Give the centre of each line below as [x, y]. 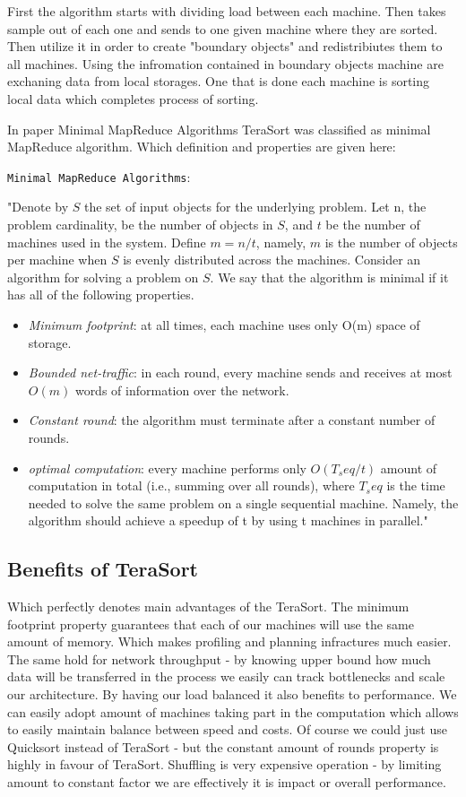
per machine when [57, 260]
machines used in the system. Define [107, 242]
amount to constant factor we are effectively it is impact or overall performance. [227, 782]
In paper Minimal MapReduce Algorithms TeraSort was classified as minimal [219, 129]
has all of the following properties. [101, 295]
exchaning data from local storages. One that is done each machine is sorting [219, 81]
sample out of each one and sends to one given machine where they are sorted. [223, 28]
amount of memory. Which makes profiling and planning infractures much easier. [229, 641]
